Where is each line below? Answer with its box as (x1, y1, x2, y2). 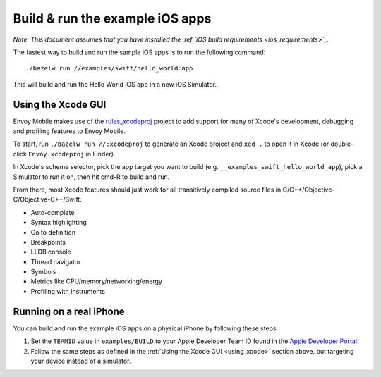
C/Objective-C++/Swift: (13, 195, 83, 204)
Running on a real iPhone (13, 305, 125, 317)
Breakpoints (30, 237, 66, 246)
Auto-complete (30, 208, 75, 216)
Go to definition (30, 228, 76, 236)
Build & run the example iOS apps (13, 11, 212, 26)
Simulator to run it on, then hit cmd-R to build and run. (13, 173, 170, 181)
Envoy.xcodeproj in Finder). (28, 149, 116, 158)
